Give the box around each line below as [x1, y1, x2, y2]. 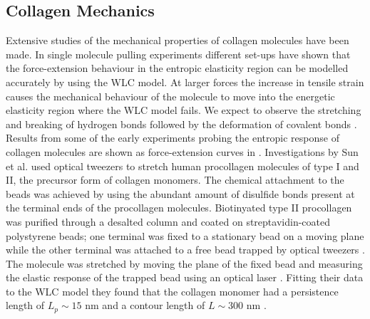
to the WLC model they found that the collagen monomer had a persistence [6, 283, 339, 298]
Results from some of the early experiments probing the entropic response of [6, 130, 339, 145]
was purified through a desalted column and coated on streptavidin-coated [6, 214, 330, 229]
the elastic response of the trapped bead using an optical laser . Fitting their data [6, 270, 364, 285]
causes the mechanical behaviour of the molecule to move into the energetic [6, 88, 335, 103]
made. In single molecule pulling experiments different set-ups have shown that [6, 46, 351, 61]
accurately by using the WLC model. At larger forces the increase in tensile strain [6, 74, 364, 89]
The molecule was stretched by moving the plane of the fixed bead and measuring [6, 256, 363, 271]
